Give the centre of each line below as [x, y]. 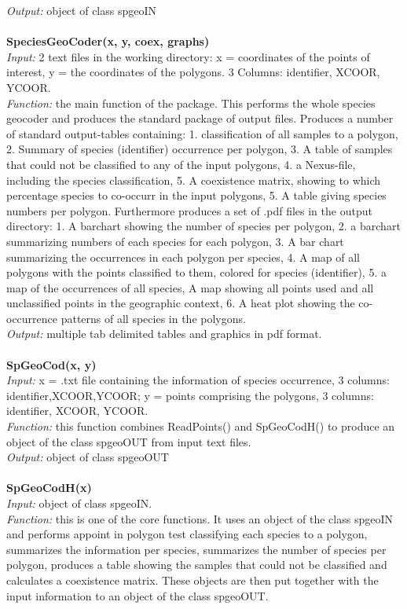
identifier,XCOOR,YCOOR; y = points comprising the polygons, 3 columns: [190, 395]
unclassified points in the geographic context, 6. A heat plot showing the [181, 303]
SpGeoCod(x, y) [51, 364]
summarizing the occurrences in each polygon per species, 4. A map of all [183, 257]
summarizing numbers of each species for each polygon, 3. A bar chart [175, 241]
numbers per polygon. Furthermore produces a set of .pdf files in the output [189, 210]
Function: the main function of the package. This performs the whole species [191, 103]
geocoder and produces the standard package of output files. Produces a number [200, 118]
